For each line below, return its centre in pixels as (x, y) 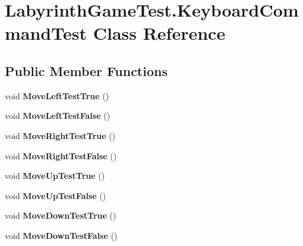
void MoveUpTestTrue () (55, 176)
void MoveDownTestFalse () (61, 235)
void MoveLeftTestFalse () (58, 116)
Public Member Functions (86, 70)
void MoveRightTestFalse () (61, 155)
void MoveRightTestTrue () (60, 135)
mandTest (46, 33)
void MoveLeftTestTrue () (57, 95)
